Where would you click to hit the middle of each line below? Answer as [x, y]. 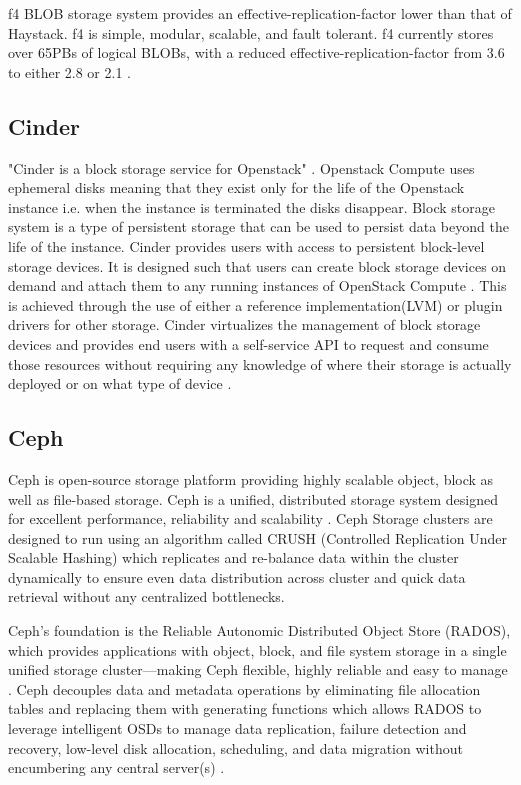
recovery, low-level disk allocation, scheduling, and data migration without [235, 747]
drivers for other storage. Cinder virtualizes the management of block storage [244, 324]
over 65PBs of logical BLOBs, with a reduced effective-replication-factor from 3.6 [256, 52]
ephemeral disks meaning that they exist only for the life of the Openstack [236, 187]
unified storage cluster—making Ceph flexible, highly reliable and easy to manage [258, 669]
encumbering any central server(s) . [116, 767]
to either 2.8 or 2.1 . [69, 71]
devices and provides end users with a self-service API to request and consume [248, 343]
